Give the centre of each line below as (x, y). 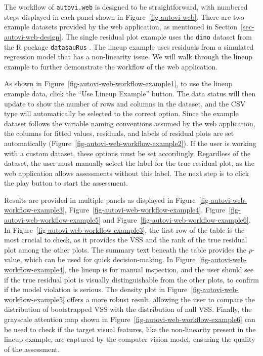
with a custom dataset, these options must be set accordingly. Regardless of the (127, 153)
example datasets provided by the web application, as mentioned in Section (121, 27)
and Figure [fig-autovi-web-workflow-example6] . (177, 220)
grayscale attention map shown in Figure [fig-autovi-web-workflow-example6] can (130, 319)
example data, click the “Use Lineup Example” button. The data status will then (130, 93)
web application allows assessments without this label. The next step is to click (127, 173)
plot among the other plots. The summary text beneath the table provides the (125, 249)
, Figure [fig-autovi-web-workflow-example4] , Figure (145, 210)
